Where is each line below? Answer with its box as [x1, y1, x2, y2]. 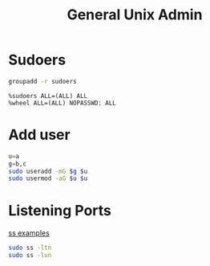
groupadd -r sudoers [8, 77, 78, 85]
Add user [8, 126, 71, 144]
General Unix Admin [67, 6, 203, 24]
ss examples [8, 228, 50, 238]
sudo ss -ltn [8, 243, 52, 252]
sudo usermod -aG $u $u [8, 174, 88, 182]
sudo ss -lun [8, 252, 52, 260]
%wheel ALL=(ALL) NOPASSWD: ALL [8, 99, 116, 107]
